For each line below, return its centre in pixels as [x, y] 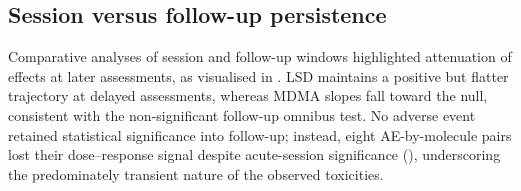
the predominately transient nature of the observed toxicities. [196, 173]
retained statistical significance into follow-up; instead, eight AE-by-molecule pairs [260, 134]
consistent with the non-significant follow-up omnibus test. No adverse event [242, 114]
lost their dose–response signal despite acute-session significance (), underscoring [254, 154]
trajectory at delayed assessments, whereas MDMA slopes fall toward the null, [248, 95]
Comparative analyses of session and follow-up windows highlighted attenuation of [260, 56]
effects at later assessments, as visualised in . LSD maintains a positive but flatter [258, 75]
